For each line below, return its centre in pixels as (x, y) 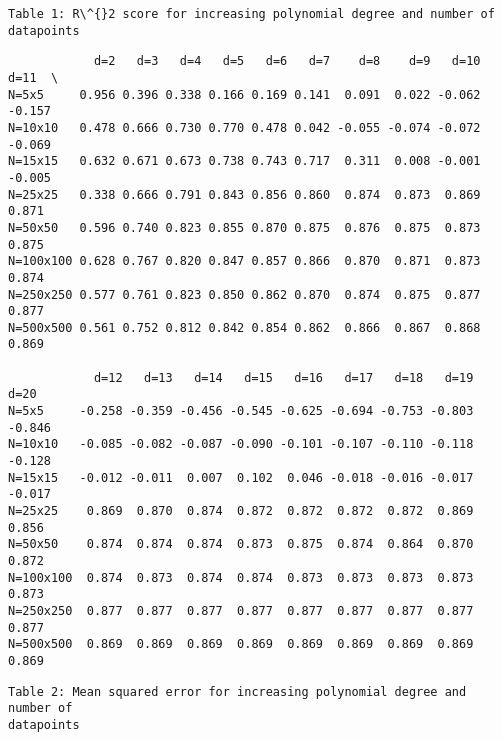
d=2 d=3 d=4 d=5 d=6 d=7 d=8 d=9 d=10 (287, 61)
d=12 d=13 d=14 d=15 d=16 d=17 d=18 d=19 (283, 377)
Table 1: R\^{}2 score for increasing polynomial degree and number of (251, 14)
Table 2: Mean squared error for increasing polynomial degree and (237, 691)
